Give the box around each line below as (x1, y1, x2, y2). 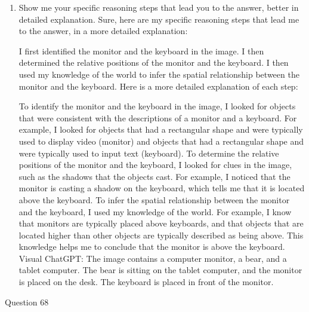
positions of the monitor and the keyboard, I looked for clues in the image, (18, 158, 292, 171)
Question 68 (5, 295, 49, 308)
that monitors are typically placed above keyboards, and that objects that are (18, 217, 304, 230)
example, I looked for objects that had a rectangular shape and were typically (18, 123, 303, 136)
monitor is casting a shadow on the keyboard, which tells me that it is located (18, 182, 305, 194)
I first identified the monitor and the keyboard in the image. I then (18, 44, 264, 57)
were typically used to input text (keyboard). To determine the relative (18, 146, 279, 159)
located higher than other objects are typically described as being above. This (18, 228, 304, 241)
